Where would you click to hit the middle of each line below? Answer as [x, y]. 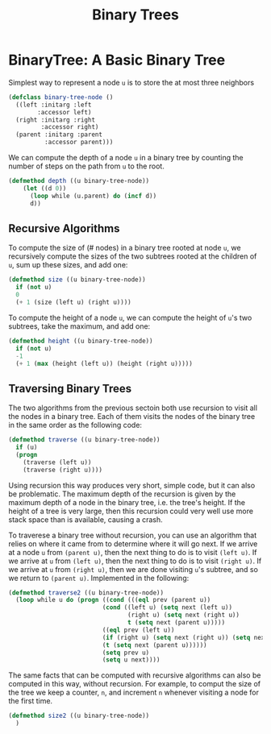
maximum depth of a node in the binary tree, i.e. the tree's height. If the [127, 502]
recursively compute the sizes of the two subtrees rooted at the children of [133, 256]
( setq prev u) [126, 653]
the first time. [31, 701]
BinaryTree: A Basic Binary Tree [117, 60]
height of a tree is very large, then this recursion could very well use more [131, 511]
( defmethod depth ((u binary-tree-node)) [79, 181]
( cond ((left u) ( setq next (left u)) [167, 608]
